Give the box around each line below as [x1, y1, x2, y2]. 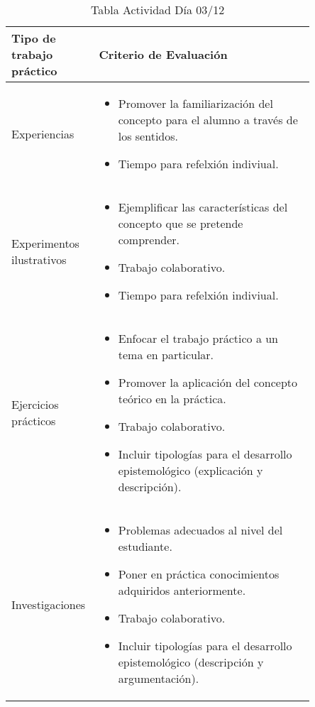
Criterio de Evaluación [99, 46, 228, 62]
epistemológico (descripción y [118, 654, 264, 670]
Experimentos [11, 234, 79, 251]
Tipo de [11, 30, 56, 46]
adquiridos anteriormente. [118, 582, 246, 598]
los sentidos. [118, 128, 178, 144]
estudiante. [118, 538, 172, 554]
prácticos [11, 412, 56, 429]
